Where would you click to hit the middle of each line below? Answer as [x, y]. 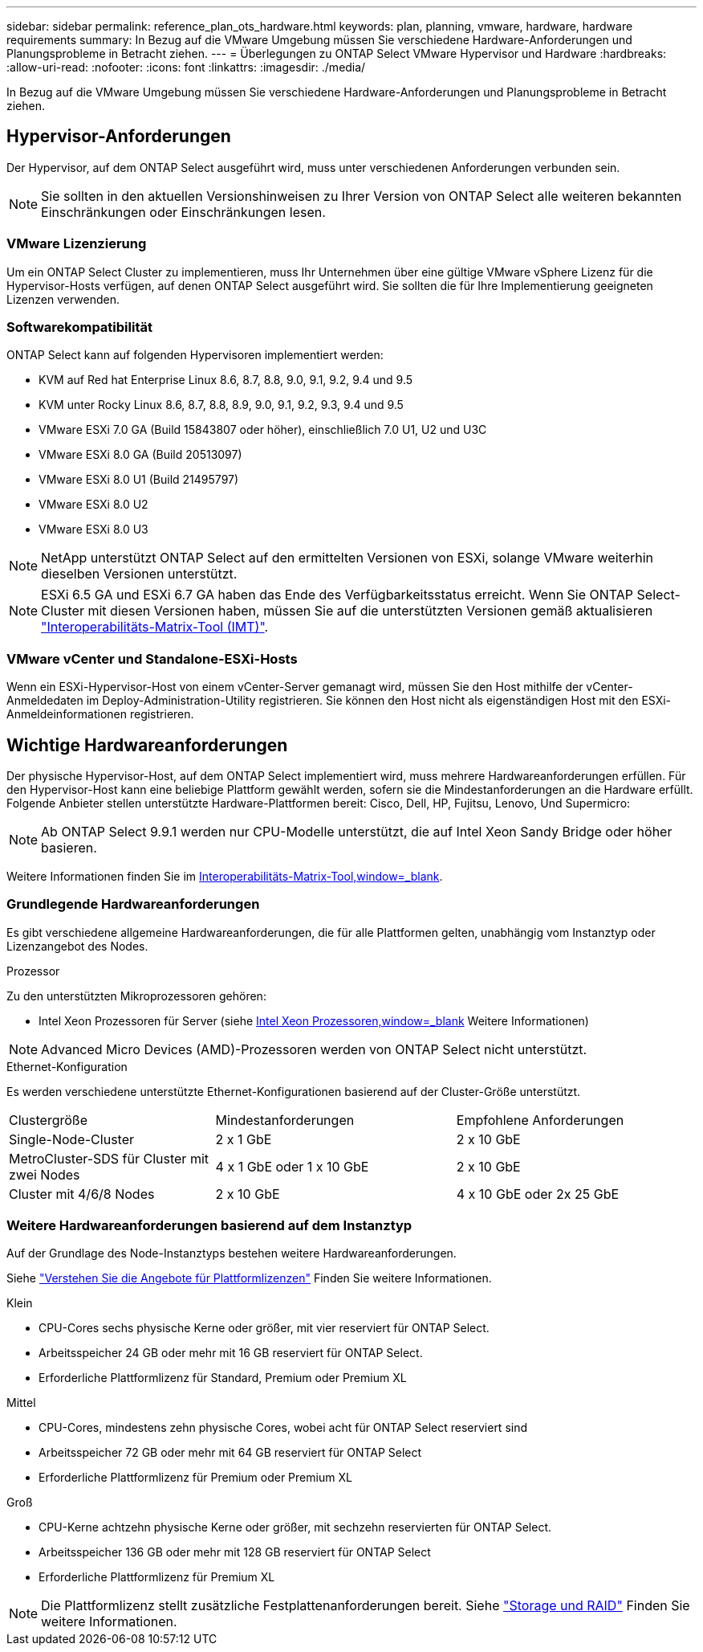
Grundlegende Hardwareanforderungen [133, 904]
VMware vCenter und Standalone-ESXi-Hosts [152, 658]
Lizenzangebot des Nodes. [77, 946]
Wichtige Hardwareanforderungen [147, 745]
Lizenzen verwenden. [63, 299]
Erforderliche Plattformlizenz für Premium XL [157, 1577]
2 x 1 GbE [244, 1139]
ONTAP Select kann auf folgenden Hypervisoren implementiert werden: [195, 355]
